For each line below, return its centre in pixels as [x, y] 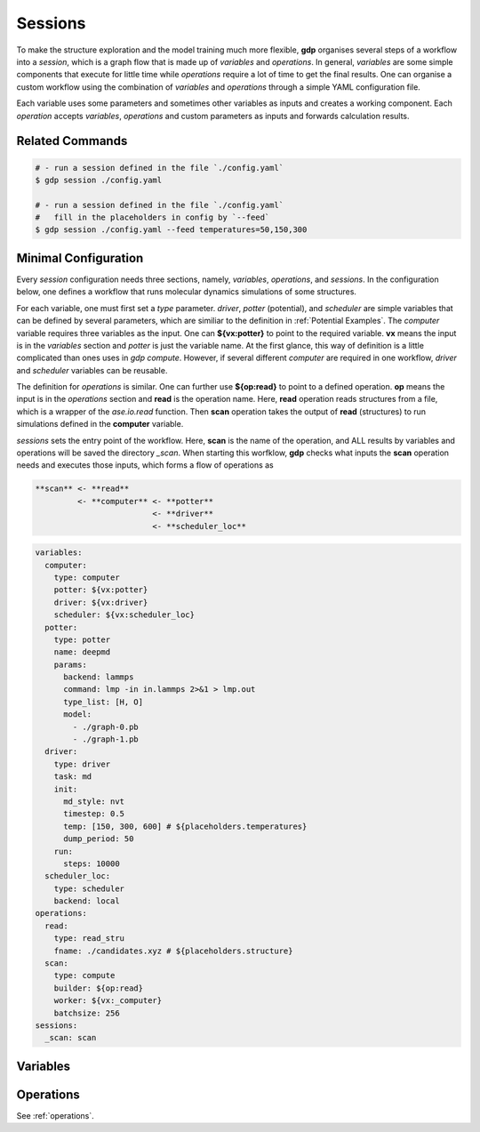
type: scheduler [89, 888]
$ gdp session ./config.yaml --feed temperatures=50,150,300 [171, 230]
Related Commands [72, 141]
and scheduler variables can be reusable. [92, 370]
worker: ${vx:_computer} [108, 1001]
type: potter [82, 639]
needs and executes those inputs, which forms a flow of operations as [145, 465]
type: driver [82, 764]
